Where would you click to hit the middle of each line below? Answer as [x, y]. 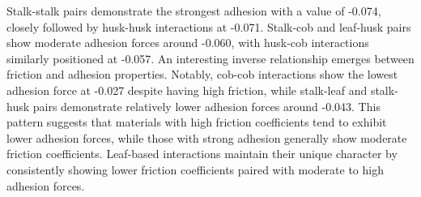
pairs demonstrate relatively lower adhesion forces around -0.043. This [206, 106]
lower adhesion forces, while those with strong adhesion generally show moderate [207, 137]
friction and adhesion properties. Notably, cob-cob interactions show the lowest [202, 74]
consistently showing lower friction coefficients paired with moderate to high [195, 169]
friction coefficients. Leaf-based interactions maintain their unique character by [202, 154]
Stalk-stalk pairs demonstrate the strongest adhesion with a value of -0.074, [194, 11]
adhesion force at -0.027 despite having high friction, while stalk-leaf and [187, 90]
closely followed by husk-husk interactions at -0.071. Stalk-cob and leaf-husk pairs [209, 26]
